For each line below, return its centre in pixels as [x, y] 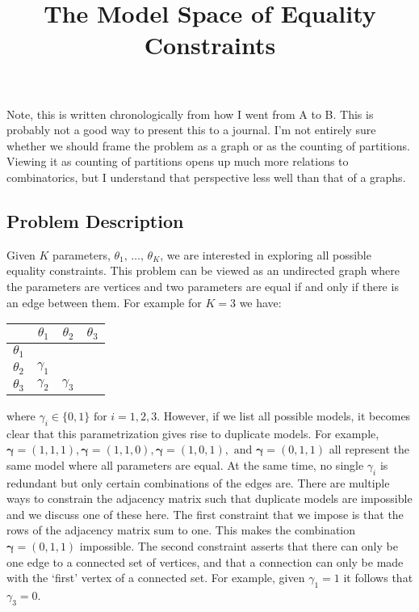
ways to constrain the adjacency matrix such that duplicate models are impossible [209, 498]
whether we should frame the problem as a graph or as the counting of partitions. [208, 145]
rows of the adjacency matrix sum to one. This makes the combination [181, 530]
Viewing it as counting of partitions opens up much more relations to [178, 161]
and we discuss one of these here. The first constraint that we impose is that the [205, 514]
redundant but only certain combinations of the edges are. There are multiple [198, 482]
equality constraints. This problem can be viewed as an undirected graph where [203, 270]
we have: [260, 302]
